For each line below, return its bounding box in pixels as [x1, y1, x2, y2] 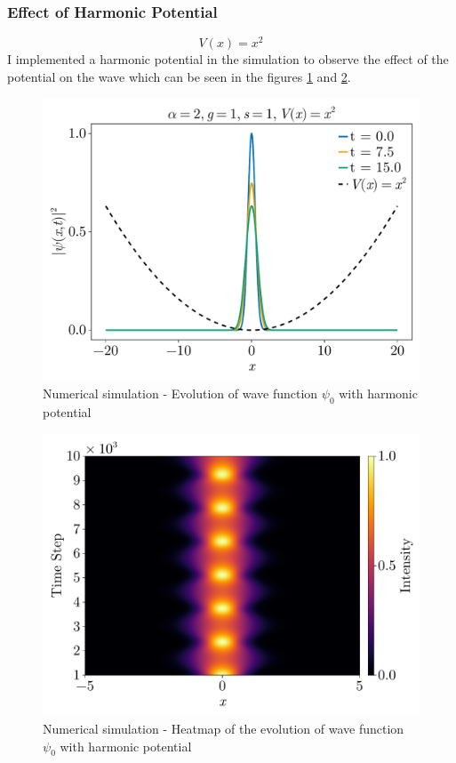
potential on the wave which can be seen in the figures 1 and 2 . [7, 67, 351, 85]
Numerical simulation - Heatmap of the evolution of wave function [43, 719, 404, 738]
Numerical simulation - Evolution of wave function [43, 384, 318, 403]
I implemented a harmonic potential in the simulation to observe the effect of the [7, 50, 449, 68]
